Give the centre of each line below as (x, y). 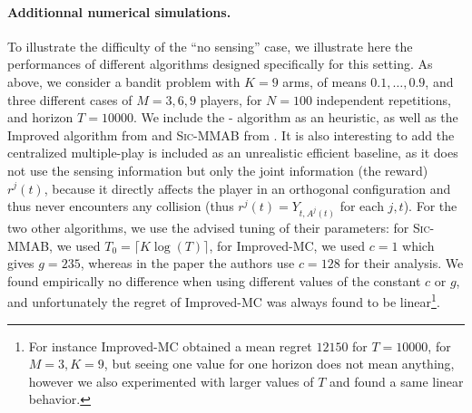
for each (362, 206)
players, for (231, 99)
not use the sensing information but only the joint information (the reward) (218, 170)
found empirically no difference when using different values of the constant (214, 280)
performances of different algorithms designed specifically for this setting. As (220, 64)
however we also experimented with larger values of (171, 381)
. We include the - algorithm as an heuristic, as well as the (295, 117)
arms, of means (324, 81)
